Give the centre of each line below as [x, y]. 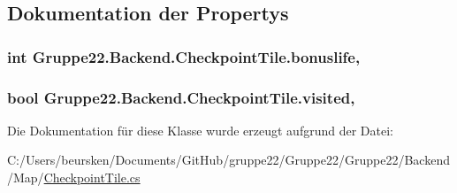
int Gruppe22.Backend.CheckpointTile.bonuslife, [184, 56]
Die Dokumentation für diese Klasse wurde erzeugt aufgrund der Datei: [200, 130]
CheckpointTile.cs [92, 178]
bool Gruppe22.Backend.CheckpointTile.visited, [181, 97]
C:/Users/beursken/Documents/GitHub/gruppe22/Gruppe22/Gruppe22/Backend [228, 160]
